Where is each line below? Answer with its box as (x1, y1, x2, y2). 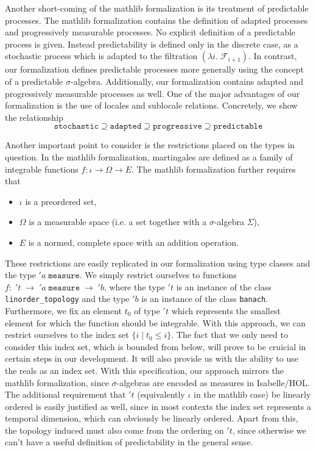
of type (134, 304, 160, 317)
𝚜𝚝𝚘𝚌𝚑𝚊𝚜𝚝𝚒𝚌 (54, 122, 99, 131)
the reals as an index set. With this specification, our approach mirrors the (5, 364, 284, 376)
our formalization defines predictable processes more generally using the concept (5, 63, 304, 76)
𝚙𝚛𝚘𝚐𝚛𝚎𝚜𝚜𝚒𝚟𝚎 (152, 122, 202, 131)
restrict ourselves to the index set (5, 328, 129, 341)
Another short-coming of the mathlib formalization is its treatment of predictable (5, 2, 309, 14)
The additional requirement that (5, 388, 126, 401)
